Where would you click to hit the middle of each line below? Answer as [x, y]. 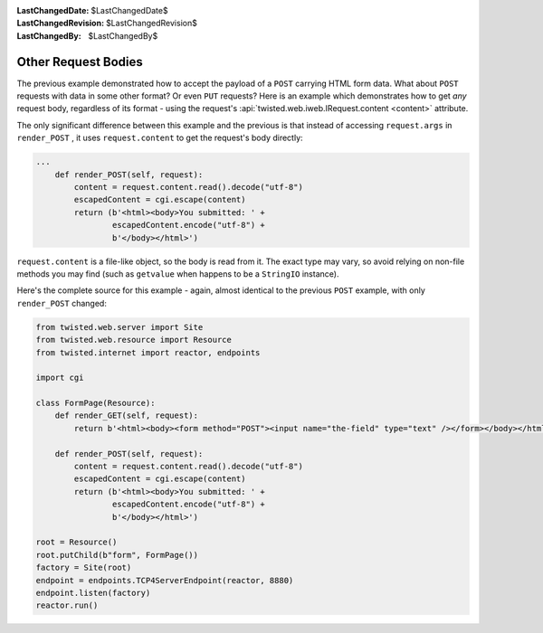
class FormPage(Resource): [95, 403]
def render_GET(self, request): [127, 416]
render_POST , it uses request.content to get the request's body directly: [160, 138]
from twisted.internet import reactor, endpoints [148, 352]
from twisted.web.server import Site [119, 327]
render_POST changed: [62, 303]
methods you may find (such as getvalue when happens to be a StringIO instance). [178, 274]
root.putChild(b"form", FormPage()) [117, 555]
